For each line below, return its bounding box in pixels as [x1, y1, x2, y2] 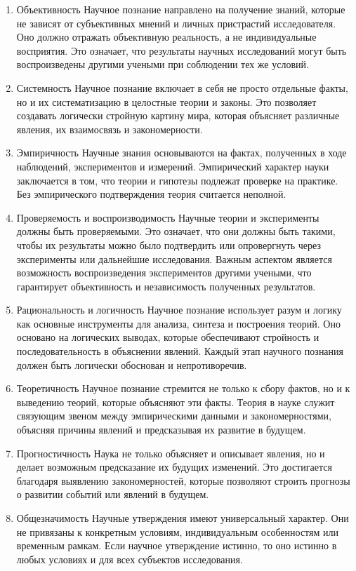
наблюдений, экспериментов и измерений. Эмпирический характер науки [16, 159, 329, 173]
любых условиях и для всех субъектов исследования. [16, 551, 243, 566]
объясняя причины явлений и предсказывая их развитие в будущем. [16, 422, 306, 437]
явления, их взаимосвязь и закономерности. [16, 121, 203, 136]
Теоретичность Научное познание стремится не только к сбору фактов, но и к [16, 381, 350, 396]
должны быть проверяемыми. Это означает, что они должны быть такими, [16, 224, 336, 239]
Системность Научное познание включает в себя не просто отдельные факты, [16, 80, 348, 95]
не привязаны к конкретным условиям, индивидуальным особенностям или [16, 524, 338, 539]
